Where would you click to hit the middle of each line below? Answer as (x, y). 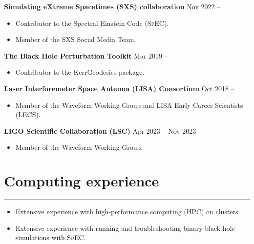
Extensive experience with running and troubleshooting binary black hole (125, 228)
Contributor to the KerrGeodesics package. (80, 72)
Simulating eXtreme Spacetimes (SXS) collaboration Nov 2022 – (112, 6)
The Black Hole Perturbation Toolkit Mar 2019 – (86, 55)
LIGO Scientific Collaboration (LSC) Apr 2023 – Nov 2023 (100, 131)
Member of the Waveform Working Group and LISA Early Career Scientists (129, 105)
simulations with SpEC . (51, 237)
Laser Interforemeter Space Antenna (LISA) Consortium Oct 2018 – (119, 88)
